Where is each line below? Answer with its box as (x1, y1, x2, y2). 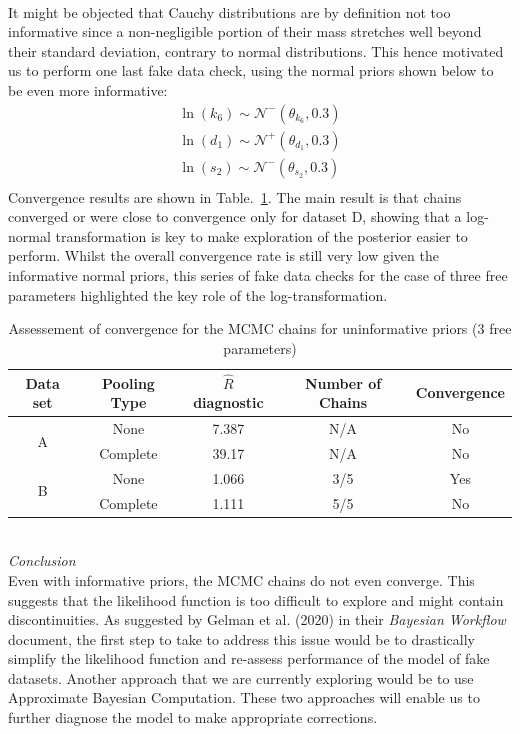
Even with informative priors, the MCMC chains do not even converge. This (8, 569, 475, 590)
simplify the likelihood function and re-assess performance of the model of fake (8, 648, 490, 669)
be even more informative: (8, 79, 168, 100)
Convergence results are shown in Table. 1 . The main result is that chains (8, 186, 462, 207)
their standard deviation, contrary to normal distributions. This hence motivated (8, 40, 504, 61)
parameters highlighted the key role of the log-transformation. (8, 284, 388, 305)
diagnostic (193, 392, 264, 413)
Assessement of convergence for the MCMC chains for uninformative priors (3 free (8, 318, 512, 339)
